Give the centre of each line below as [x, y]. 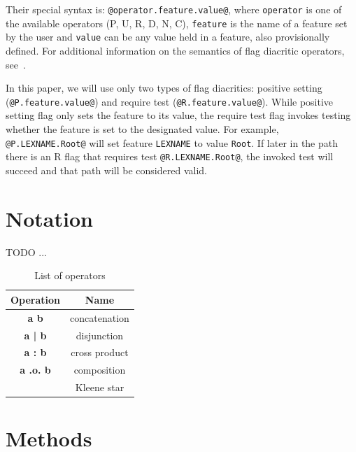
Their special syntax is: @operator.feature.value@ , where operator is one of [174, 9]
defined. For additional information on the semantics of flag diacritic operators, [175, 50]
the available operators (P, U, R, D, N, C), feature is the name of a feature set [177, 23]
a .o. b [35, 370]
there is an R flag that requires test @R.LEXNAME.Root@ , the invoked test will [170, 156]
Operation [36, 299]
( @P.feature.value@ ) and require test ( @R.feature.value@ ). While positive [170, 101]
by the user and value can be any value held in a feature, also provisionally [168, 37]
